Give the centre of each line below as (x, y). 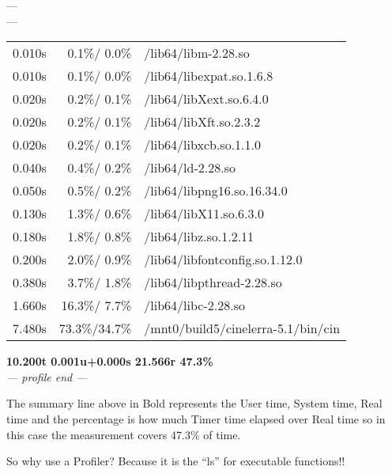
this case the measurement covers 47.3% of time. (124, 434)
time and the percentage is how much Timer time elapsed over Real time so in (196, 418)
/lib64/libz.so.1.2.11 (199, 237)
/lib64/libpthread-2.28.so (213, 283)
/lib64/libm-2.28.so (197, 53)
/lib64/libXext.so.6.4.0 (206, 99)
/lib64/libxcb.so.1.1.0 (203, 145)
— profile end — (47, 376)
